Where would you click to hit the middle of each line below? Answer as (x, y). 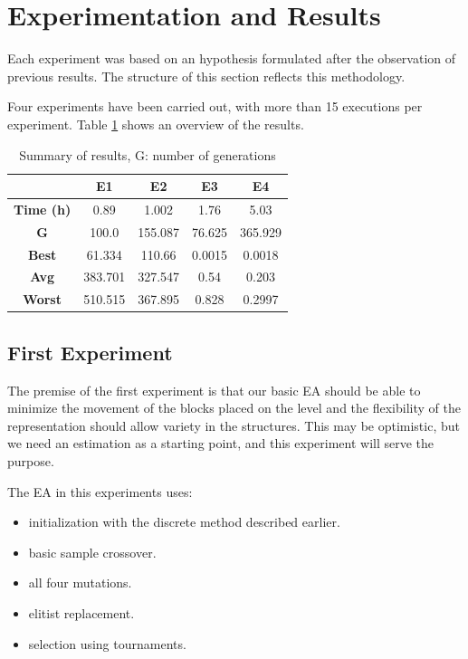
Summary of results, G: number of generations (148, 154)
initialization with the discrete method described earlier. (184, 522)
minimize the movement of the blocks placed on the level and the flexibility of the (234, 408)
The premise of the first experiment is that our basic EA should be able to (214, 390)
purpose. (31, 460)
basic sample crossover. (92, 552)
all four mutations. (80, 583)
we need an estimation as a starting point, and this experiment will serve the (221, 443)
